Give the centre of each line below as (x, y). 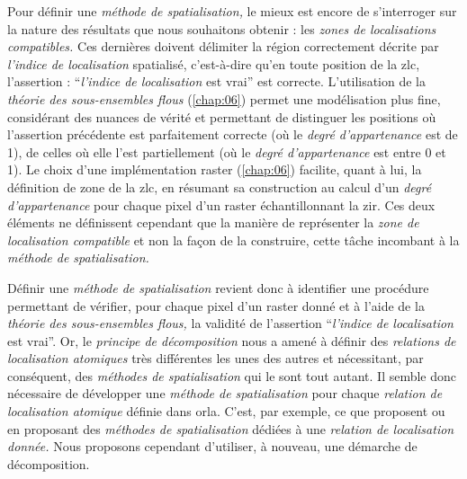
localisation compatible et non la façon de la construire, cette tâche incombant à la (233, 239)
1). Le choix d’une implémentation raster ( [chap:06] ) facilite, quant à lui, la (215, 169)
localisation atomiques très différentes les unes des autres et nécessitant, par (216, 358)
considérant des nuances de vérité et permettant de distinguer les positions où (222, 116)
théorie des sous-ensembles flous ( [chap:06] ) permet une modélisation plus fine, (224, 98)
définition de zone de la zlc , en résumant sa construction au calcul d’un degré (220, 186)
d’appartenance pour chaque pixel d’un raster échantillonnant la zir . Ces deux (221, 204)
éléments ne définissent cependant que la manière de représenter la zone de (213, 222)
